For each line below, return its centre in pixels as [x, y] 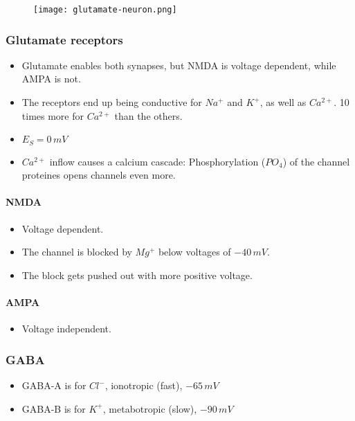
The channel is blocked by [77, 252]
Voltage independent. [66, 329]
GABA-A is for [54, 385]
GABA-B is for [54, 408]
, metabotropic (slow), [150, 408]
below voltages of [194, 252]
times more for [53, 115]
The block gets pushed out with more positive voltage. [137, 275]
